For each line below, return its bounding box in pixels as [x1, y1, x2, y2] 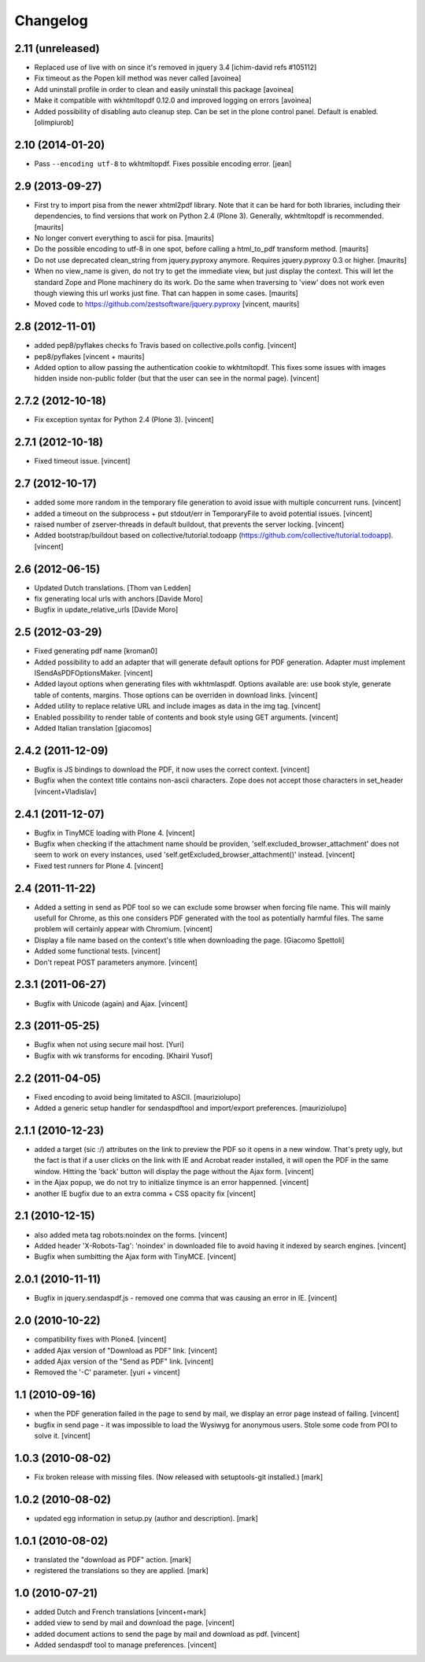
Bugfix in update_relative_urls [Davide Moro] [34, 605, 179, 614]
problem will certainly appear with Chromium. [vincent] [34, 924, 213, 934]
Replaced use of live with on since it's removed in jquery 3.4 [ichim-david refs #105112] [34, 63, 317, 72]
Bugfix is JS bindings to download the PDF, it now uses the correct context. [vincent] [34, 764, 310, 774]
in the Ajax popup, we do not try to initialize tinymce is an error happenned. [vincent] [34, 1178, 309, 1187]
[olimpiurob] [34, 118, 74, 128]
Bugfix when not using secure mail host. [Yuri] [34, 1040, 184, 1049]
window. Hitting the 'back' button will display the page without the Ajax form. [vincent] [34, 1166, 314, 1176]
